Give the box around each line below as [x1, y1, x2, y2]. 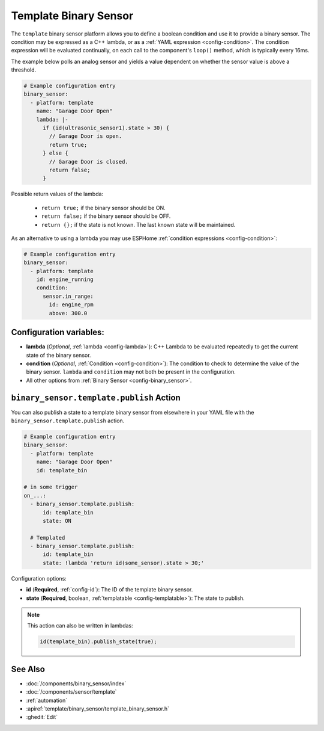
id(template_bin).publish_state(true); [40, 638, 157, 645]
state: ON [43, 517, 72, 524]
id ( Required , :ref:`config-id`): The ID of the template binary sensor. [26, 586, 193, 593]
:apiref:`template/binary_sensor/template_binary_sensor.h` [26, 705, 170, 712]
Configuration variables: [11, 327, 105, 338]
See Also [11, 664, 45, 674]
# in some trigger [23, 484, 78, 490]
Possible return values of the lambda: [11, 190, 104, 198]
